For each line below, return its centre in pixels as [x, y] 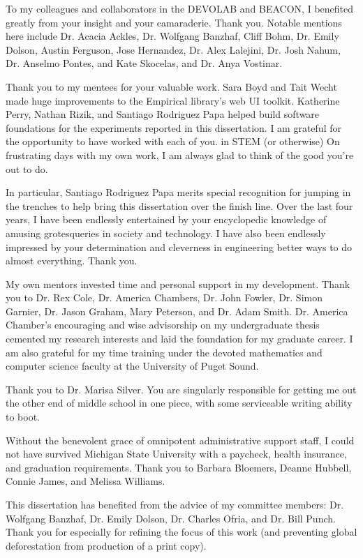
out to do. [27, 168]
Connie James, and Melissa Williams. [86, 481]
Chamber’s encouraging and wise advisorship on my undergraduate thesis [163, 325]
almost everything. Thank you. [72, 261]
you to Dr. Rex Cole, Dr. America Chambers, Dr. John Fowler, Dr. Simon [164, 297]
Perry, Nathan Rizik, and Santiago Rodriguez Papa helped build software [163, 114]
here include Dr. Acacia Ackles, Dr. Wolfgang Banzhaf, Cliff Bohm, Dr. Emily [172, 36]
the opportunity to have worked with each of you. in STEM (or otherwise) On [173, 141]
